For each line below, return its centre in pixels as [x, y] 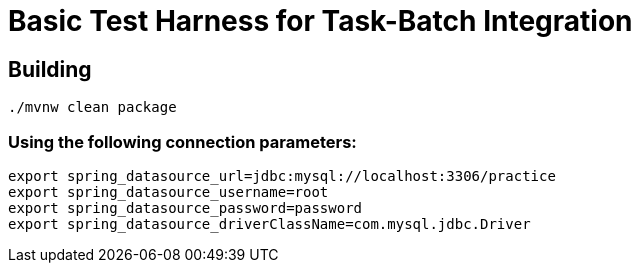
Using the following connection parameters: [182, 141]
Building [50, 69]
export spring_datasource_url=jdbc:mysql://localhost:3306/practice [282, 175]
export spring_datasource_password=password [185, 207]
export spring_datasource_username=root [168, 191]
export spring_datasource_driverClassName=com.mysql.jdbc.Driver [269, 223]
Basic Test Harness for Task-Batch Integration [320, 21]
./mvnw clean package [92, 107]
